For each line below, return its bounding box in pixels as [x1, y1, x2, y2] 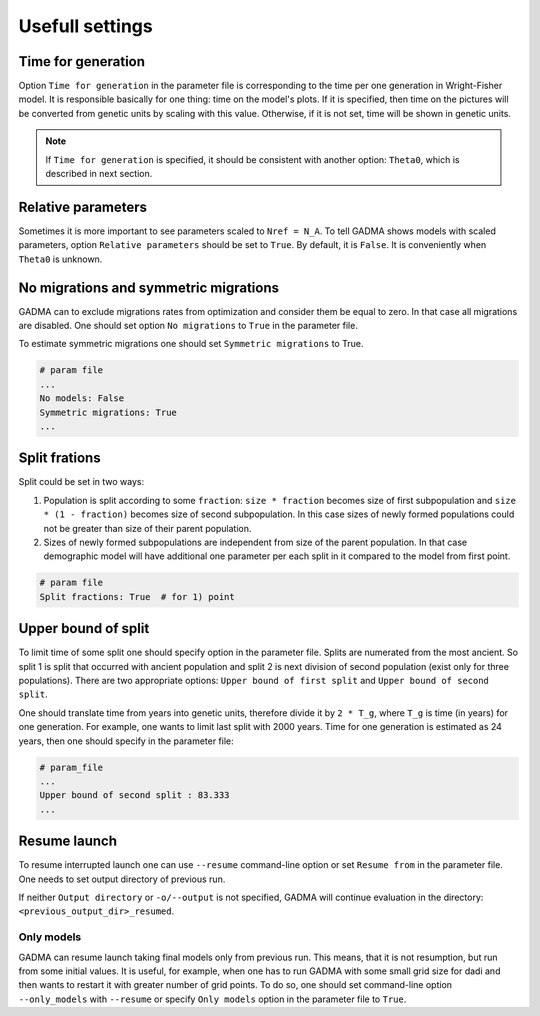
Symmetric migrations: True [39, 406, 177, 418]
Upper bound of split [18, 620, 150, 637]
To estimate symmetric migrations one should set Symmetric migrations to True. [18, 338, 364, 350]
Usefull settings [18, 15, 154, 37]
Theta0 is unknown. [18, 253, 103, 265]
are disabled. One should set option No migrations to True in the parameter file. [18, 320, 359, 331]
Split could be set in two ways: [18, 476, 145, 488]
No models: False [39, 393, 125, 404]
